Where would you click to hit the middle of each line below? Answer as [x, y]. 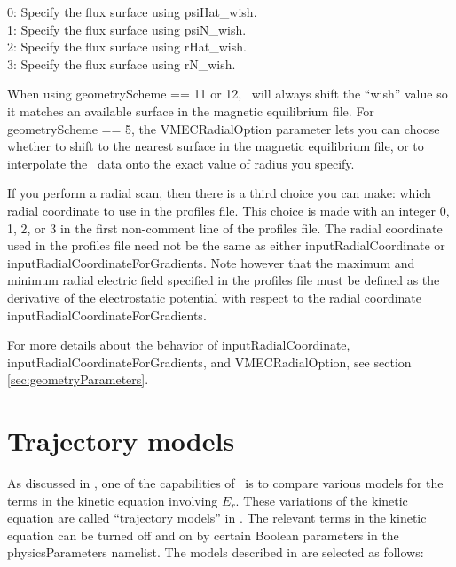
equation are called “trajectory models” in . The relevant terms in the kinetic [217, 518]
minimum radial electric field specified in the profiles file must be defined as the [224, 280]
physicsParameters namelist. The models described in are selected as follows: [216, 552]
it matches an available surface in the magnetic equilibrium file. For [191, 110]
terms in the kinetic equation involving [113, 500]
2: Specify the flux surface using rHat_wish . [127, 47]
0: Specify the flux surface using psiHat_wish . [132, 12]
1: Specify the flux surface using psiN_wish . [127, 29]
